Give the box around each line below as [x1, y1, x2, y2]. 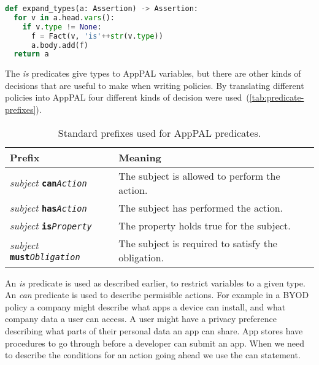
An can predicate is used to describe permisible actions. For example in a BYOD [5, 288, 309, 301]
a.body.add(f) [31, 40, 89, 50]
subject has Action [10, 200, 87, 215]
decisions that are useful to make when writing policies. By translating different [5, 79, 304, 91]
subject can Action [10, 175, 87, 190]
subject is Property [10, 218, 92, 232]
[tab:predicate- [249, 91, 304, 104]
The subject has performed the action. [118, 200, 283, 215]
